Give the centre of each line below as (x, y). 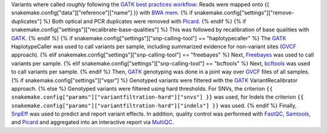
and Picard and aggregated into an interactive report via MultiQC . (93, 122)
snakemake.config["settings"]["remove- (244, 13)
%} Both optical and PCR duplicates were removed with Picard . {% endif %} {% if (144, 21)
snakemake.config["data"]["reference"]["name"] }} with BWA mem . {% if (102, 13)
